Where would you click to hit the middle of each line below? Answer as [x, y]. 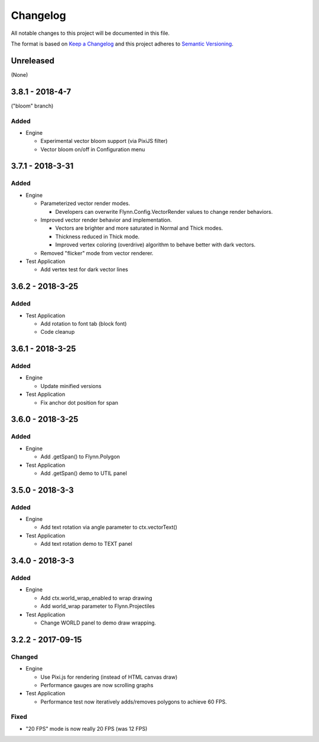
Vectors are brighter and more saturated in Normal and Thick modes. [139, 228]
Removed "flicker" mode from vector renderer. [97, 253]
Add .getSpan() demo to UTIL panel [84, 473]
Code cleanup [58, 332]
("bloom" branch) [32, 106]
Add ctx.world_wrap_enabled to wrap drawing [97, 598]
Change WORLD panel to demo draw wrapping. [98, 623]
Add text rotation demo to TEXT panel [86, 544]
